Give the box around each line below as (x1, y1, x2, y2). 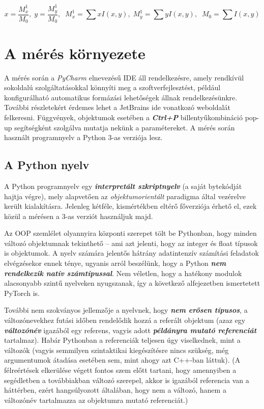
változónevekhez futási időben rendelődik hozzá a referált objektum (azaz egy (4, 315, 246, 325)
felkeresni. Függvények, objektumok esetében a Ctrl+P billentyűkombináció (4, 112, 243, 122)
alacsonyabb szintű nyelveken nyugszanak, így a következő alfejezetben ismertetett (4, 278, 260, 288)
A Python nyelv (4, 157, 90, 173)
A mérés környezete (4, 42, 145, 63)
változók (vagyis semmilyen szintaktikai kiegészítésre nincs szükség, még (4, 344, 229, 355)
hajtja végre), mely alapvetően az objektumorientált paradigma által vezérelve (4, 190, 246, 201)
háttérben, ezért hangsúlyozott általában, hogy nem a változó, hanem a (4, 385, 226, 395)
